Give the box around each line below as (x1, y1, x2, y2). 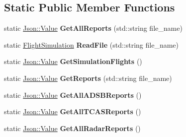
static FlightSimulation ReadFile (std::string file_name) (4, 39, 179, 50)
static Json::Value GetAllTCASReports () (4, 106, 141, 117)
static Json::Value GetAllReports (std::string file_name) (4, 23, 183, 33)
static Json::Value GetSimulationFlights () (4, 56, 142, 67)
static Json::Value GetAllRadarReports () (4, 123, 141, 133)
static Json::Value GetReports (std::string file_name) (4, 72, 172, 83)
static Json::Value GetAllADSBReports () (4, 89, 142, 100)
